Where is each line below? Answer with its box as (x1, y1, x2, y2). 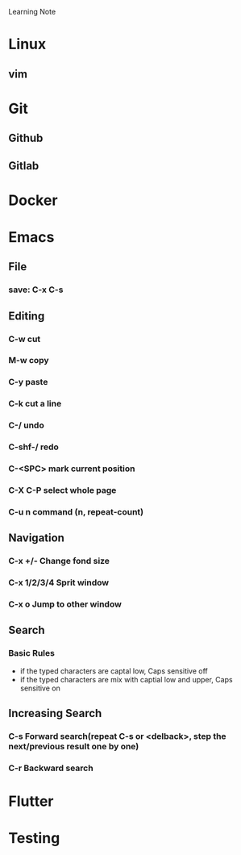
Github (8, 131, 44, 145)
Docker (8, 191, 58, 209)
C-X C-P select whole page (8, 485, 117, 495)
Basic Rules (8, 648, 55, 659)
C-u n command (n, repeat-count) (8, 506, 144, 517)
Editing (8, 309, 45, 323)
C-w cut (8, 333, 41, 344)
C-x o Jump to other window (8, 598, 123, 610)
